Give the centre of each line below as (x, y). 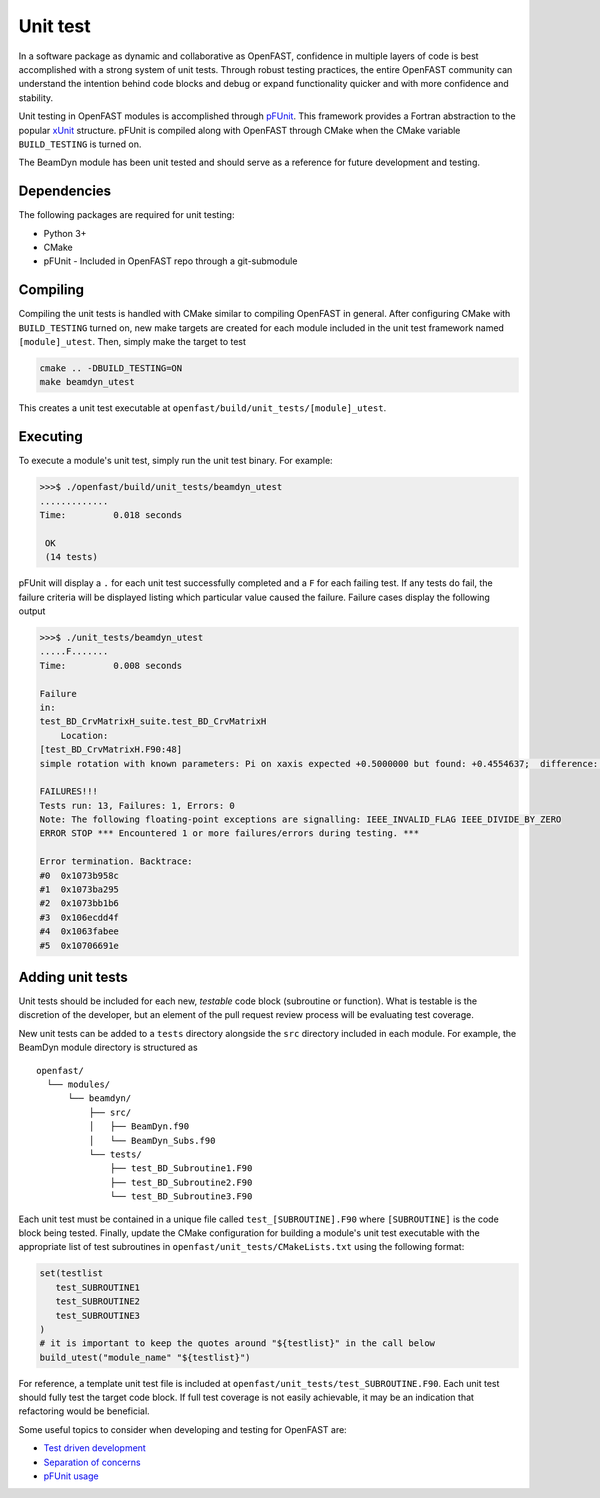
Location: (84, 735)
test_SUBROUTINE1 (97, 1287)
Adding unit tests (73, 977)
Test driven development (95, 1448)
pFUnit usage (71, 1476)
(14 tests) (72, 557)
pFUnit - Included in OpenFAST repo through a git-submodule (170, 261)
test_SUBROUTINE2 (97, 1301)
